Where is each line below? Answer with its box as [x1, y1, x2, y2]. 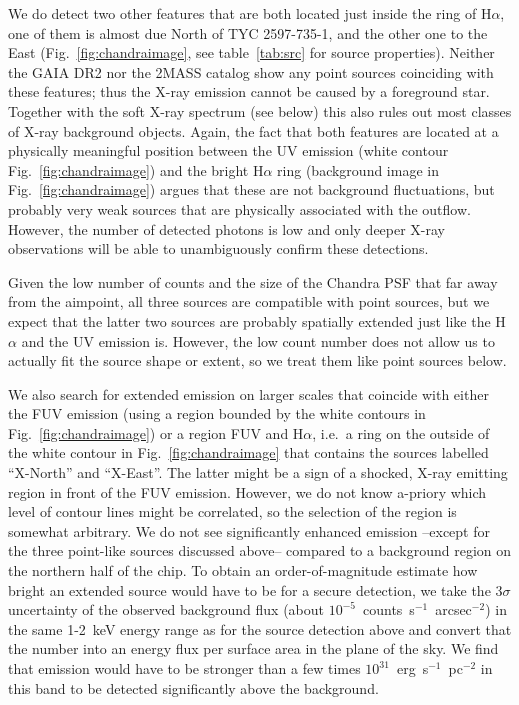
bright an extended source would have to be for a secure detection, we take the [8, 579, 491, 600]
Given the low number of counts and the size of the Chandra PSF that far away [8, 271, 498, 292]
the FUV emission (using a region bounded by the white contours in [8, 403, 426, 424]
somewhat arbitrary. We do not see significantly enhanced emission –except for [8, 520, 490, 541]
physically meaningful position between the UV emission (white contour [8, 140, 449, 161]
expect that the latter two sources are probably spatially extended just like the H [8, 310, 506, 331]
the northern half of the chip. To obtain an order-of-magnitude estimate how [8, 560, 478, 581]
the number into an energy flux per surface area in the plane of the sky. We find [8, 638, 499, 659]
